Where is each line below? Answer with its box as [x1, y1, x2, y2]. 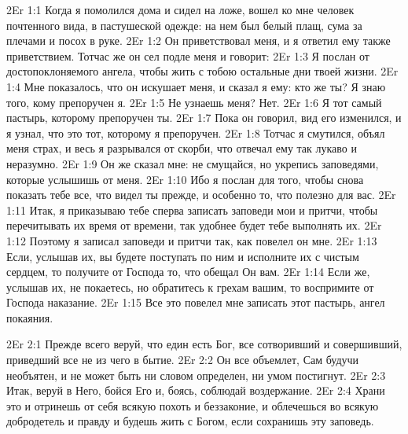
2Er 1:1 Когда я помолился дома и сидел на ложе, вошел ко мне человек [6, 2, 355, 17]
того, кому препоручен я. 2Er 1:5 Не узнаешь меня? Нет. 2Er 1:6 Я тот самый [6, 94, 382, 110]
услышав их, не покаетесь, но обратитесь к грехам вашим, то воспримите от [6, 278, 374, 295]
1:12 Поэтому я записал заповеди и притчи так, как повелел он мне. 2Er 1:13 [6, 232, 377, 248]
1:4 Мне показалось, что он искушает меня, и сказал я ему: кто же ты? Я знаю [6, 78, 386, 94]
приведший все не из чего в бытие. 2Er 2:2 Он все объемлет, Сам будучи [6, 351, 359, 368]
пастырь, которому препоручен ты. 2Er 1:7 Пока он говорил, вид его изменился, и [6, 109, 402, 126]
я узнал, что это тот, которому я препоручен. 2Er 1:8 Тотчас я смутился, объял [6, 124, 385, 141]
